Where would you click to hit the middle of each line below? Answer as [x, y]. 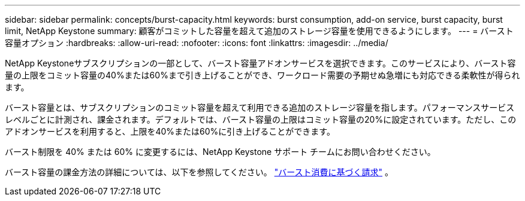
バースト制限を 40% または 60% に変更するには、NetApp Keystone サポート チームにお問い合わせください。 [220, 152]
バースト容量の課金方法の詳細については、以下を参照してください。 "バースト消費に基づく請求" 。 [199, 172]
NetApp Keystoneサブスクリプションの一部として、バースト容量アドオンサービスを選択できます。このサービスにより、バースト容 [260, 63]
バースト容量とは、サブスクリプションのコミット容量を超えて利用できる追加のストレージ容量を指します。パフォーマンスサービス [260, 107]
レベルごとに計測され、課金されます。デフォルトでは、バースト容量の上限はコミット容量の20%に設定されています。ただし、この [261, 119]
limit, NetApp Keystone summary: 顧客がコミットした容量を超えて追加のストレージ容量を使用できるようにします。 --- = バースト [259, 31]
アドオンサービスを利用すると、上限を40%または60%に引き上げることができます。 [170, 131]
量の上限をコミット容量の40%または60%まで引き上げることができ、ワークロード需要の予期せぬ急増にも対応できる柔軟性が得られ [262, 75]
